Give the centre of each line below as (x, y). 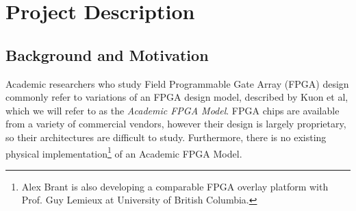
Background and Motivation (107, 54)
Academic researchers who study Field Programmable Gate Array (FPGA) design (177, 83)
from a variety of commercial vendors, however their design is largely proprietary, (176, 124)
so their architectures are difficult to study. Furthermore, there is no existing (166, 137)
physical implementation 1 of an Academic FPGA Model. (124, 152)
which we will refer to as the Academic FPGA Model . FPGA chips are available (173, 110)
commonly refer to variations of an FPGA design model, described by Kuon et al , (177, 97)
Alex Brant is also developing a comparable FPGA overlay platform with (175, 186)
